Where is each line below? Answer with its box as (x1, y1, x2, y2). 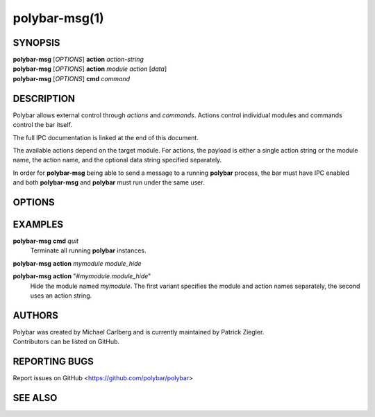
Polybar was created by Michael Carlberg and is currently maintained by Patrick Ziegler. (12, 327, 265, 336)
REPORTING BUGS (12, 356, 94, 368)
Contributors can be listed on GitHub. (12, 337, 120, 346)
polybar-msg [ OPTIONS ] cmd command (12, 74, 131, 83)
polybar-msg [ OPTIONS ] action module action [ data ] (12, 65, 167, 73)
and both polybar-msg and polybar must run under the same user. (12, 178, 205, 187)
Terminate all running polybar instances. (30, 246, 147, 255)
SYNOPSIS (12, 37, 60, 49)
